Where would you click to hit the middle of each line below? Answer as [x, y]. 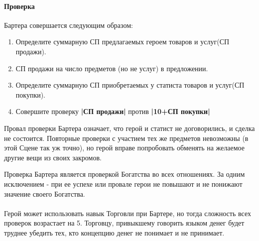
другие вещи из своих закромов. [53, 157]
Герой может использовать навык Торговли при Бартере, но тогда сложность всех [128, 213]
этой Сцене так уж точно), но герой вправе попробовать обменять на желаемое [124, 148]
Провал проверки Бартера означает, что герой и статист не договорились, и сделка [129, 128]
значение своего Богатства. [45, 193]
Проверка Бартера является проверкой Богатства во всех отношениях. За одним [125, 174]
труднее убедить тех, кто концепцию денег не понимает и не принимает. [114, 232]
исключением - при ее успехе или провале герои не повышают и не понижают [123, 183]
